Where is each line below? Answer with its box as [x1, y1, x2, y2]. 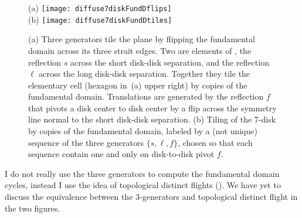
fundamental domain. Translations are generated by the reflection [28, 90, 264, 103]
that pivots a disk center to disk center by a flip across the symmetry [28, 101, 277, 114]
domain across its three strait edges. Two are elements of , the [28, 44, 252, 56]
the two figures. [5, 202, 60, 214]
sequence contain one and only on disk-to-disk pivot [28, 148, 215, 160]
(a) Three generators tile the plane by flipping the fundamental [28, 33, 255, 45]
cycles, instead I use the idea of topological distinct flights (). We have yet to [5, 179, 281, 191]
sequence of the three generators [28, 136, 144, 148]
